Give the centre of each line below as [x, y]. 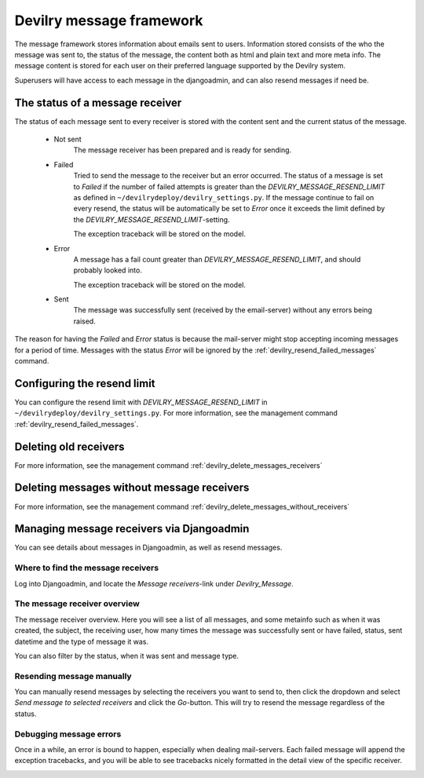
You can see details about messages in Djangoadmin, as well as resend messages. [148, 548]
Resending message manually [73, 676]
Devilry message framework [109, 20]
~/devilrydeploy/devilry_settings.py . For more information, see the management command [176, 413]
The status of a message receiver [98, 102]
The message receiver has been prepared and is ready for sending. [183, 150]
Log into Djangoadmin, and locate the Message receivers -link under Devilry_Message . [154, 583]
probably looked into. [108, 270]
